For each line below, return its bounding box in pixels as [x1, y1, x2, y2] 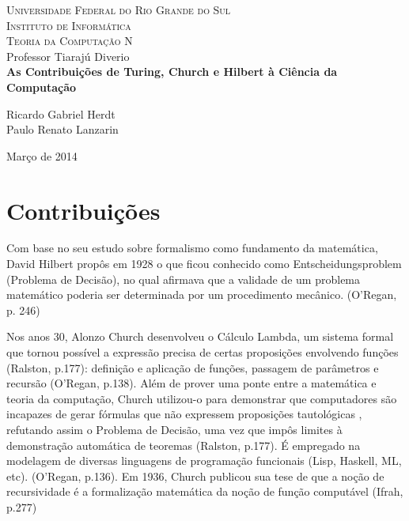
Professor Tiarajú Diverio [6, 47, 130, 64]
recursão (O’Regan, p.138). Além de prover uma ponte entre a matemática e [6, 375, 377, 391]
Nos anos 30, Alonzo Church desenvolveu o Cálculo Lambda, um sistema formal [6, 328, 394, 345]
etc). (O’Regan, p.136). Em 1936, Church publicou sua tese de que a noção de [6, 467, 384, 484]
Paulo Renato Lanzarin [6, 121, 119, 138]
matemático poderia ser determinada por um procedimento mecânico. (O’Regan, [6, 286, 397, 303]
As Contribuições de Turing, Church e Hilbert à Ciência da [6, 63, 338, 80]
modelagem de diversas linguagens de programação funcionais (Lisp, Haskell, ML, [6, 452, 402, 469]
